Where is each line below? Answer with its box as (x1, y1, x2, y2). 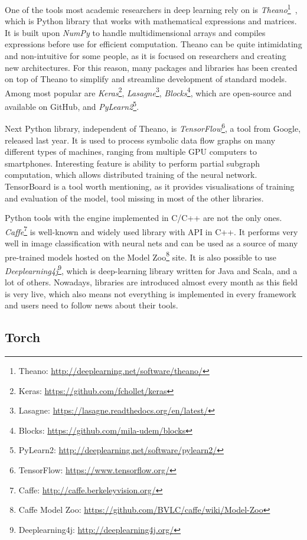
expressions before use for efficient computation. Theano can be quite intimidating (5, 38, 302, 50)
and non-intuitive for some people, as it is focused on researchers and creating (5, 50, 286, 62)
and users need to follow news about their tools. (5, 299, 178, 311)
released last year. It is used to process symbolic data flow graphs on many (5, 134, 276, 146)
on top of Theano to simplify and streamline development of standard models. (5, 73, 287, 85)
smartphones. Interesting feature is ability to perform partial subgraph (5, 157, 260, 169)
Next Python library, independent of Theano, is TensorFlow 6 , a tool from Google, (5, 121, 301, 134)
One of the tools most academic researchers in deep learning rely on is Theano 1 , (5, 2, 298, 15)
